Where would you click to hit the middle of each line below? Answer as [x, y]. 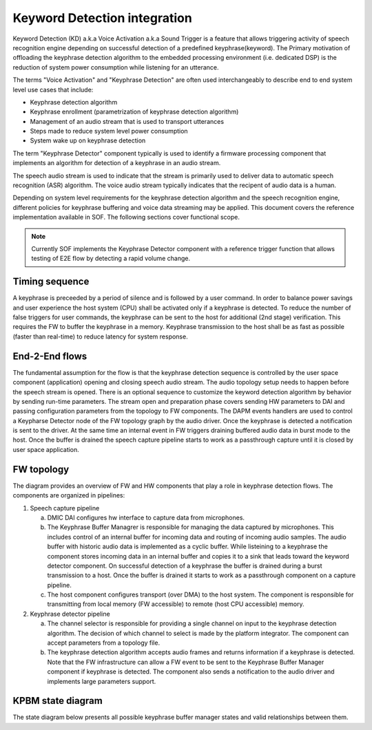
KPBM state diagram [58, 701]
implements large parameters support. [102, 681]
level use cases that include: [53, 89]
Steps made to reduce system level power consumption [109, 131]
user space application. [46, 449]
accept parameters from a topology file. [104, 643]
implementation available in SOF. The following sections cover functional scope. [126, 217]
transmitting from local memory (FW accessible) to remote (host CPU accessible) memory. [176, 604]
